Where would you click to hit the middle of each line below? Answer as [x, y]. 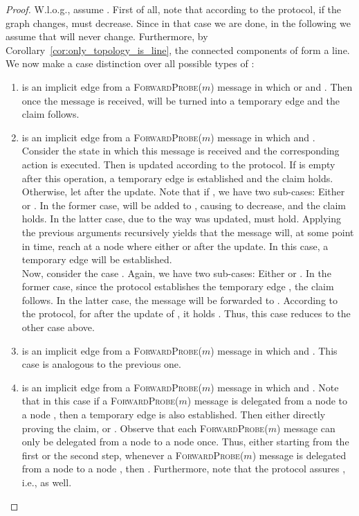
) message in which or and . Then [282, 86]
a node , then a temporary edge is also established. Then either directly [174, 415]
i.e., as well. [47, 482]
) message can [306, 428]
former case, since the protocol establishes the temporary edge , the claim [178, 286]
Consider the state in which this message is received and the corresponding [181, 151]
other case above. [58, 327]
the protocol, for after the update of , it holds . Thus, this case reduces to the [186, 313]
